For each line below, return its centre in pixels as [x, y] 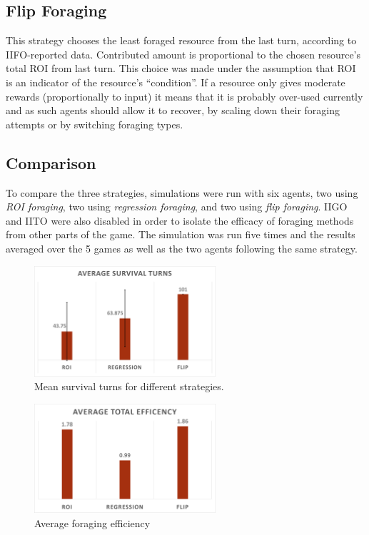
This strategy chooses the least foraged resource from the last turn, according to [181, 40]
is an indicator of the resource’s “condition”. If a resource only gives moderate [176, 82]
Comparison [51, 162]
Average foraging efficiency [92, 523]
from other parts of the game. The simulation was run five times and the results [181, 234]
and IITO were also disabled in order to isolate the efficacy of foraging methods [180, 220]
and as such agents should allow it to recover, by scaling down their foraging [173, 110]
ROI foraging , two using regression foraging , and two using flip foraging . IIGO [177, 207]
